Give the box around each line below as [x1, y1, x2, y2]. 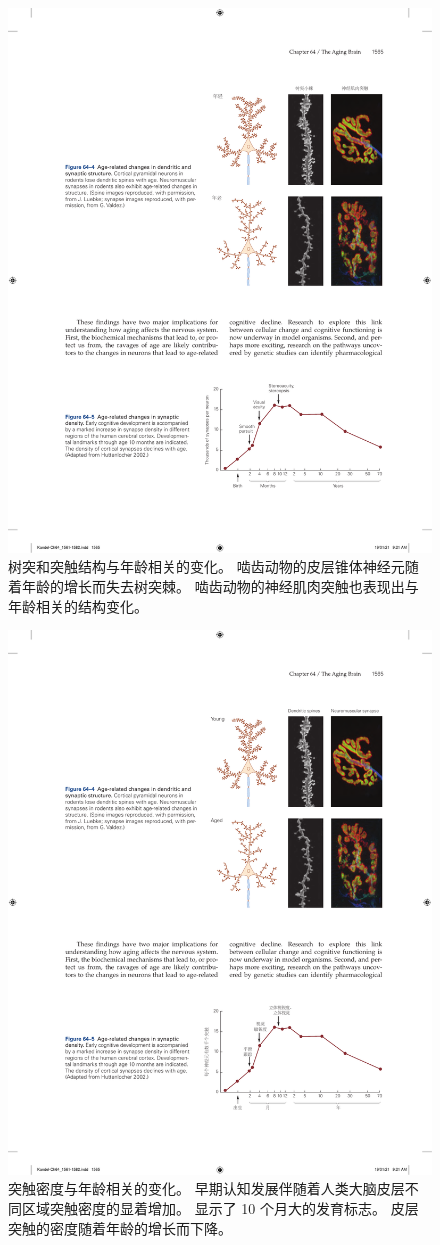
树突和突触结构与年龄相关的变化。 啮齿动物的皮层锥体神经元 [8, 556, 405, 577]
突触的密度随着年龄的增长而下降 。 [8, 1217, 232, 1238]
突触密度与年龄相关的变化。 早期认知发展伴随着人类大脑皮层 [8, 1178, 405, 1199]
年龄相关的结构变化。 [8, 595, 148, 616]
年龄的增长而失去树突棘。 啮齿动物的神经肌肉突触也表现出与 [21, 575, 419, 596]
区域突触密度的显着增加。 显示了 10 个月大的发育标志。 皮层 [21, 1198, 419, 1219]
